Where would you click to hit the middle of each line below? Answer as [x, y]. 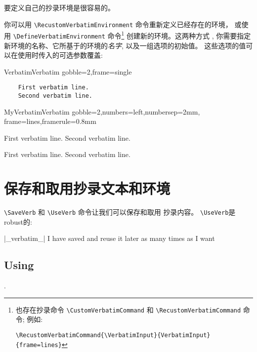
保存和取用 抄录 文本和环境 [87, 188]
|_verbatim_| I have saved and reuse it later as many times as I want [109, 238]
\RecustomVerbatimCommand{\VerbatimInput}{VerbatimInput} [113, 335]
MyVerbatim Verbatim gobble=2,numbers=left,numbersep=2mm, [102, 111]
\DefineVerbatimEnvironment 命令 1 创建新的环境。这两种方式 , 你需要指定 [132, 35]
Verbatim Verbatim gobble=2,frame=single [68, 71]
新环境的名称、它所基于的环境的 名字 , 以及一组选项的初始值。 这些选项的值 [125, 45]
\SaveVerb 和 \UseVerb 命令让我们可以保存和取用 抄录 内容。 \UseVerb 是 [120, 212]
